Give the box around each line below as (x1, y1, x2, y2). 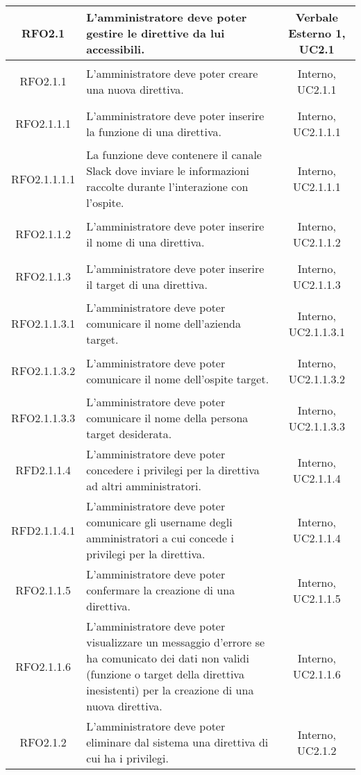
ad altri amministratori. (86, 478, 201, 494)
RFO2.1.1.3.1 (11, 315, 76, 331)
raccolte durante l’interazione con (86, 178, 249, 194)
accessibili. (86, 41, 145, 57)
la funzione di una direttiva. (86, 123, 222, 140)
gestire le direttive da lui (86, 25, 225, 41)
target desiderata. (86, 426, 172, 442)
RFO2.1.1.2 (15, 226, 71, 242)
